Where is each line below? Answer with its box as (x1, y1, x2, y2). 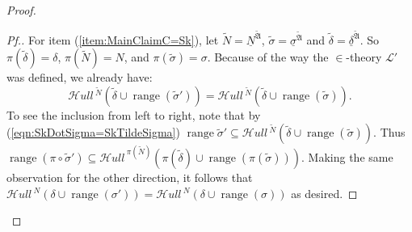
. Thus (373, 124, 406, 141)
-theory (346, 49, 382, 65)
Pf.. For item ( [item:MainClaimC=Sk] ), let (6, 31, 219, 48)
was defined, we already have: (6, 69, 153, 86)
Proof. (6, 2, 36, 18)
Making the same (308, 148, 393, 165)
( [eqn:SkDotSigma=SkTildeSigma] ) (6, 124, 180, 141)
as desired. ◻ (291, 184, 358, 201)
